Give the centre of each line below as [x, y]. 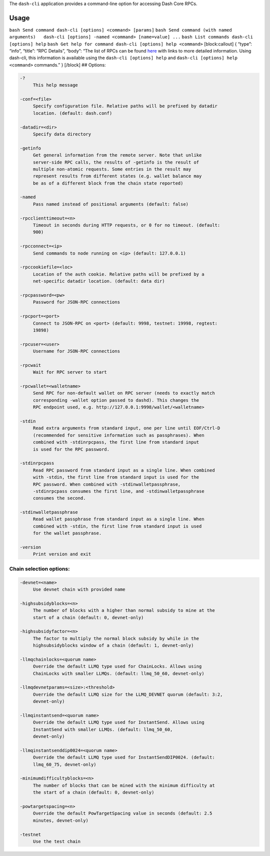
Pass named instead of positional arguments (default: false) [111, 204]
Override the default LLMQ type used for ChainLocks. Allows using [117, 666]
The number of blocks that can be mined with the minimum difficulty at [124, 785]
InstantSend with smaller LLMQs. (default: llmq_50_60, [103, 729]
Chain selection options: [39, 569]
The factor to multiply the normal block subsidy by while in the [116, 638]
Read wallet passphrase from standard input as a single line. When [118, 519]
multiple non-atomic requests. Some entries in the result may [112, 169]
